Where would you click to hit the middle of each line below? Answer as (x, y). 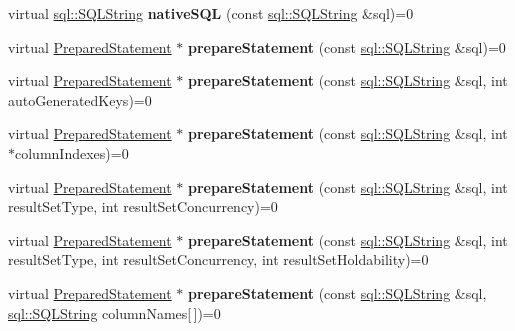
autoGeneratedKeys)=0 (80, 99)
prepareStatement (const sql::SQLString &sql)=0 (347, 46)
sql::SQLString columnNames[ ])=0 (114, 312)
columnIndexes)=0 (72, 152)
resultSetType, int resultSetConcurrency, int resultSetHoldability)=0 (218, 259)
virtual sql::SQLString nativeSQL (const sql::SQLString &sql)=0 (211, 13)
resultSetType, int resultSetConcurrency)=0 (143, 206)
